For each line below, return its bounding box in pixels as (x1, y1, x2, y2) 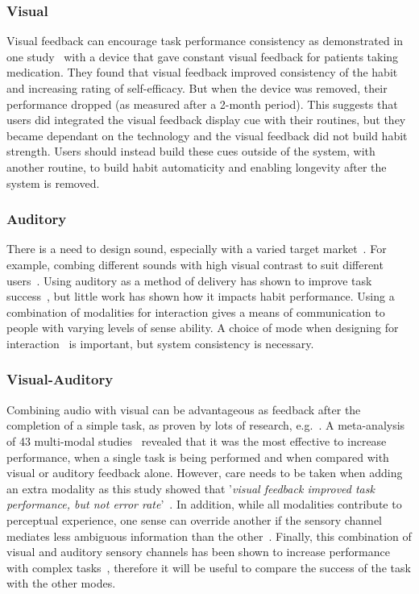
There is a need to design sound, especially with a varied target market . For (6, 240, 387, 257)
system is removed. (6, 174, 100, 191)
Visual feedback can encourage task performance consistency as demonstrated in (6, 32, 404, 49)
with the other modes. (6, 575, 116, 592)
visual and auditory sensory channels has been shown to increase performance (6, 543, 390, 560)
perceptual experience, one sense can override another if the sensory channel (6, 511, 383, 528)
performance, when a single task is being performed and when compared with (6, 448, 389, 465)
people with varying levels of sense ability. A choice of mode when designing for (6, 319, 399, 336)
